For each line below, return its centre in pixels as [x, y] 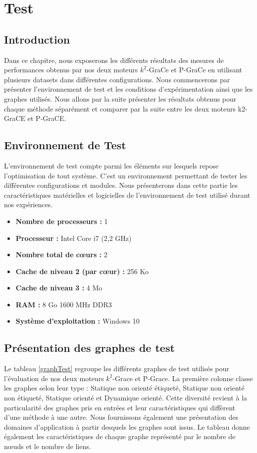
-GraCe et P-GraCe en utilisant [195, 70]
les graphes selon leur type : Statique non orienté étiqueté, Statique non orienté [124, 388]
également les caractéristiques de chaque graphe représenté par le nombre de [120, 436]
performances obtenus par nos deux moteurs [71, 70]
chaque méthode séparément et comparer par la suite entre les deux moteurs [120, 108]
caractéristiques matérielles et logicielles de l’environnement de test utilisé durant [127, 195]
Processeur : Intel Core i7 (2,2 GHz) [74, 238]
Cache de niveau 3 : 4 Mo [59, 288]
